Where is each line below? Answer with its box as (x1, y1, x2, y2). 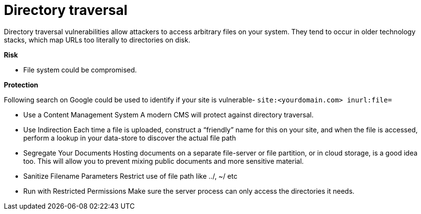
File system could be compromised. (23, 65, 137, 74)
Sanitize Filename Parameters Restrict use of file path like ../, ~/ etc (23, 171, 237, 180)
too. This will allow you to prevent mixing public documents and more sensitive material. (23, 157, 304, 165)
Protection (4, 80, 38, 89)
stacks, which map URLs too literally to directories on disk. (4, 35, 190, 44)
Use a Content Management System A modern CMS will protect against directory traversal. (23, 110, 314, 119)
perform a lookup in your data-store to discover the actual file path (23, 133, 236, 142)
